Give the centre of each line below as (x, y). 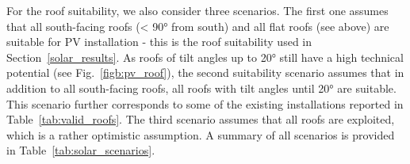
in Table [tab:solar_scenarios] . (81, 150)
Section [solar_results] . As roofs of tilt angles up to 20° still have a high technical (205, 57)
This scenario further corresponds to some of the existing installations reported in (205, 103)
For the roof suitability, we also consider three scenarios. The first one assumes (197, 10)
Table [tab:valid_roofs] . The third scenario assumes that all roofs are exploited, (201, 119)
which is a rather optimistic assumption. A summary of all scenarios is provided (201, 134)
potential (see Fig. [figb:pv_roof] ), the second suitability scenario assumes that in (205, 72)
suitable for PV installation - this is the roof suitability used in (159, 42)
